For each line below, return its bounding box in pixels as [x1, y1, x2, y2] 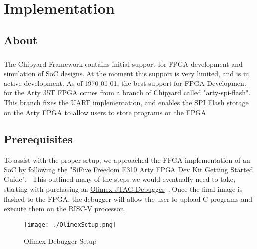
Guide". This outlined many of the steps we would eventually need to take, [4, 174, 235, 184]
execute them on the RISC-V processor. [4, 203, 125, 214]
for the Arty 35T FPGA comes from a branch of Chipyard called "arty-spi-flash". [4, 87, 251, 98]
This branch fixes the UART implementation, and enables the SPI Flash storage [4, 97, 249, 107]
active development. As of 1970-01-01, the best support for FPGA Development [4, 78, 247, 88]
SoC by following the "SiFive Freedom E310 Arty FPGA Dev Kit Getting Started [4, 164, 253, 174]
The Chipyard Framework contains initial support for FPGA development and [4, 58, 243, 69]
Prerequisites [4, 131, 73, 147]
